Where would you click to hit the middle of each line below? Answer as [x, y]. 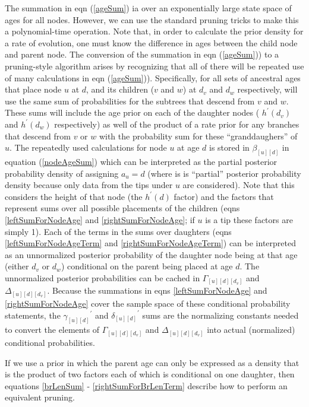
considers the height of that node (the [74, 196]
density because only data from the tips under [89, 185]
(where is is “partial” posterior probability [224, 173]
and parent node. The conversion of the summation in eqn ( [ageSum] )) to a [142, 54]
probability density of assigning [62, 173]
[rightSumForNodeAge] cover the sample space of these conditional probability [148, 303]
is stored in [229, 147]
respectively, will [267, 89]
